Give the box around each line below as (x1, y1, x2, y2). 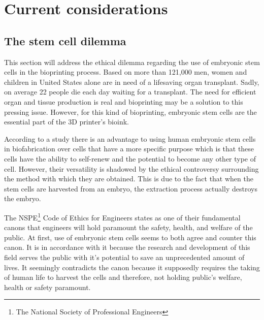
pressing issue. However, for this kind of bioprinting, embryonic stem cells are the (4, 106, 257, 117)
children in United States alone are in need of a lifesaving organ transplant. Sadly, (4, 76, 259, 87)
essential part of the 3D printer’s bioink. (4, 116, 129, 127)
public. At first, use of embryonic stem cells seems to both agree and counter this (4, 232, 256, 242)
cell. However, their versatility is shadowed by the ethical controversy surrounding (4, 163, 259, 174)
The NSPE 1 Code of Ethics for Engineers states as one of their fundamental (4, 210, 241, 222)
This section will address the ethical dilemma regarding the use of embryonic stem (4, 56, 260, 67)
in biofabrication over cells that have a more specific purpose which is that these (4, 143, 254, 154)
